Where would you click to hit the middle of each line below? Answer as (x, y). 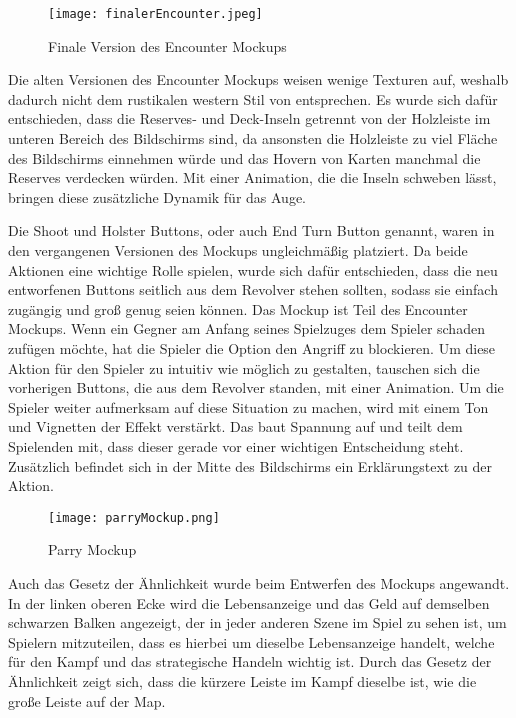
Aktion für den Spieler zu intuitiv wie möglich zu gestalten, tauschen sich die (244, 367)
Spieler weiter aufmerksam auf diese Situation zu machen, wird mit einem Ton (248, 406)
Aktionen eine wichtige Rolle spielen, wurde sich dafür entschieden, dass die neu (253, 269)
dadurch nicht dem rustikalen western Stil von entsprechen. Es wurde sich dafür (253, 98)
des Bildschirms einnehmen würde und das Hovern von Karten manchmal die (244, 157)
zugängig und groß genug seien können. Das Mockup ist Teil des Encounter (238, 308)
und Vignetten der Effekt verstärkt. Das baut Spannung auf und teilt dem (235, 426)
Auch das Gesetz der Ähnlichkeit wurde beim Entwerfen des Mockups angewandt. (259, 582)
